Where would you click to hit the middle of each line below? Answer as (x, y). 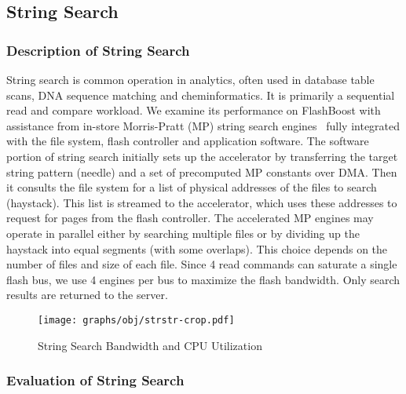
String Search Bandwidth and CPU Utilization (150, 345)
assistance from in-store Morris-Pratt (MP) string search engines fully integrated (203, 125)
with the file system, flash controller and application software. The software (188, 141)
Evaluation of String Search (95, 380)
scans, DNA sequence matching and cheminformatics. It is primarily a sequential (201, 95)
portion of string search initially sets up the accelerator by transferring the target (202, 156)
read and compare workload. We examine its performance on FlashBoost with (194, 110)
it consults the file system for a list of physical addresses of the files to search (192, 187)
